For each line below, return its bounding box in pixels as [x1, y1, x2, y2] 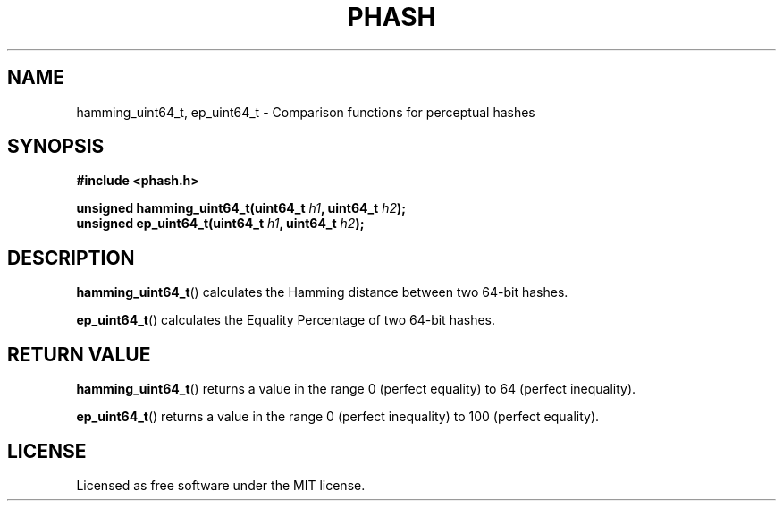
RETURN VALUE [7, 343, 151, 366]
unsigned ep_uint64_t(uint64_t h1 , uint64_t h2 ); [76, 216, 365, 232]
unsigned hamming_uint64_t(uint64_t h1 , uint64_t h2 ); [76, 200, 407, 216]
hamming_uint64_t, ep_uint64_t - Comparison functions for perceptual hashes [76, 104, 535, 120]
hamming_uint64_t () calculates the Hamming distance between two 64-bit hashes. [76, 284, 568, 301]
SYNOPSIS [7, 135, 105, 158]
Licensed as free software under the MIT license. [76, 477, 366, 493]
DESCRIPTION [7, 246, 135, 269]
